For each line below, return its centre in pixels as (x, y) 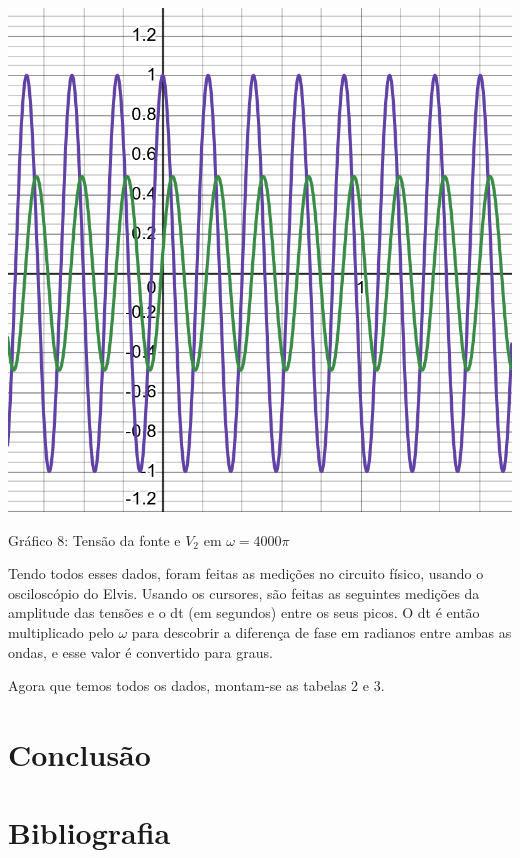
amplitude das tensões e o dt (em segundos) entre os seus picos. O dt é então (244, 612)
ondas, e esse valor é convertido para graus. (140, 651)
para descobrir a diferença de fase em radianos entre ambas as (321, 631)
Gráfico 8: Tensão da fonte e (94, 539)
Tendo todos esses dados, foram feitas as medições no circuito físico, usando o (246, 573)
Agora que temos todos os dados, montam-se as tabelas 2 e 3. (196, 685)
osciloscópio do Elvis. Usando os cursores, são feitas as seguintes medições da (244, 592)
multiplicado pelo (61, 631)
